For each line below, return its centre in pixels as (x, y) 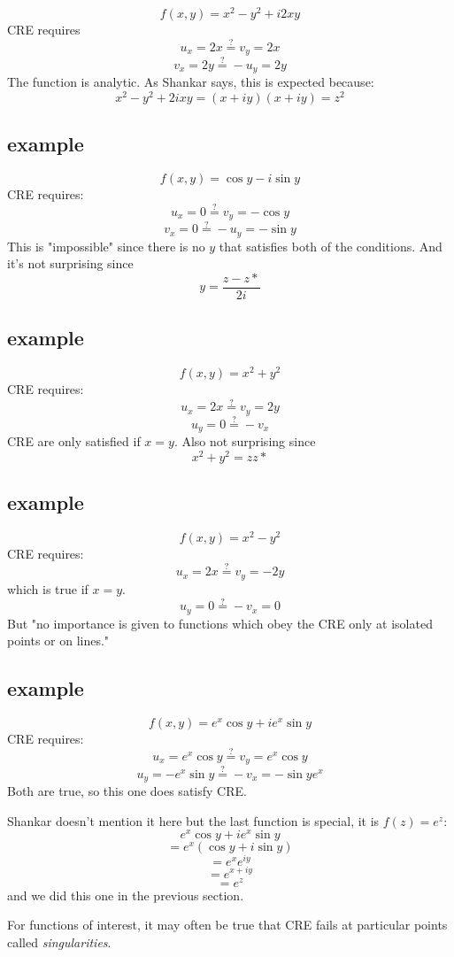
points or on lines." (58, 641)
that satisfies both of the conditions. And (331, 246)
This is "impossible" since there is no (106, 246)
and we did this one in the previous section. (126, 895)
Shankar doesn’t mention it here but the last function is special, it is (193, 820)
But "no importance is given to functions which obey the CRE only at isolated (220, 623)
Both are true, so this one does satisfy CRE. (127, 791)
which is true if (48, 588)
